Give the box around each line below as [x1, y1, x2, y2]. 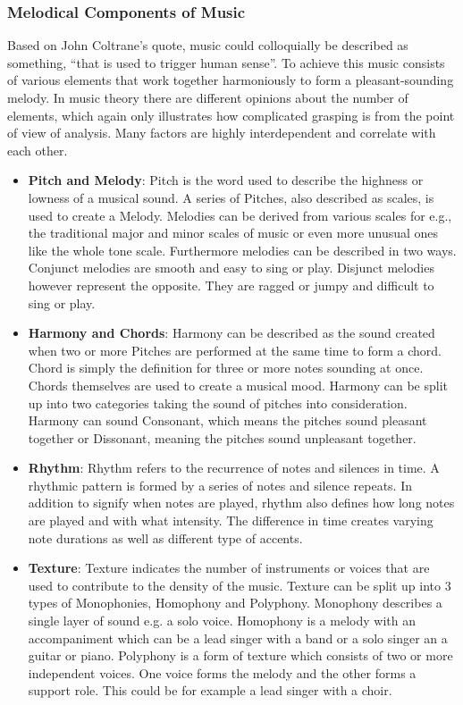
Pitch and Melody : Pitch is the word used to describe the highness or [28, 171, 424, 189]
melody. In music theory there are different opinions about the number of [7, 88, 408, 106]
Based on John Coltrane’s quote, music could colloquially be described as [7, 36, 408, 55]
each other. [7, 140, 68, 159]
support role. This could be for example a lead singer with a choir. [28, 681, 392, 700]
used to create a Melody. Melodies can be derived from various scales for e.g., [28, 206, 452, 224]
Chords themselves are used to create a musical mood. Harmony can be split [28, 375, 448, 394]
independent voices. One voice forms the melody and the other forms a [28, 663, 417, 682]
